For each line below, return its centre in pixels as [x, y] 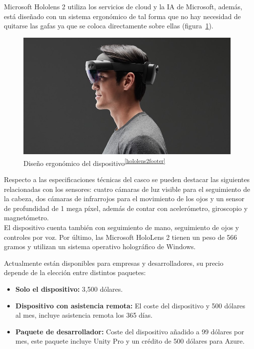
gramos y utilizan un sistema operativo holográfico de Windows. [100, 246]
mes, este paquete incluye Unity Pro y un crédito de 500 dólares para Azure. [130, 341]
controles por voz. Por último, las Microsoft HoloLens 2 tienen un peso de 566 [121, 237]
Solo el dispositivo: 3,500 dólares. [69, 289]
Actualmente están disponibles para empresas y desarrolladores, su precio [114, 263]
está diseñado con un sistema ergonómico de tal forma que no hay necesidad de [122, 16]
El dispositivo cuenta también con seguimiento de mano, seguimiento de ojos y [122, 227]
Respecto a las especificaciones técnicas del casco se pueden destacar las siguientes [127, 179]
